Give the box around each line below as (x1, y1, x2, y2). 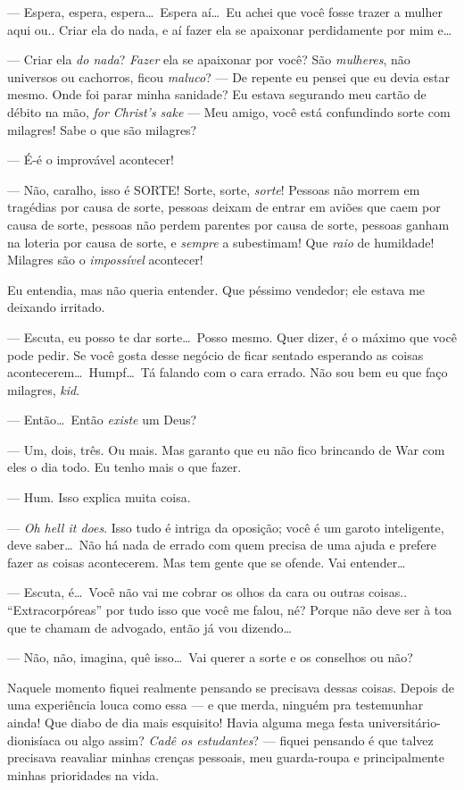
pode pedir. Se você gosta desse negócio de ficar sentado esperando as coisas (7, 345, 424, 364)
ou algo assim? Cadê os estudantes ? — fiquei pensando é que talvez (64, 730, 434, 749)
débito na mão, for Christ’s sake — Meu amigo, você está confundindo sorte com (7, 102, 451, 121)
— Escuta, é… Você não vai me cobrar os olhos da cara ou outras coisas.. (7, 583, 408, 601)
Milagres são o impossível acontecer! (7, 250, 203, 269)
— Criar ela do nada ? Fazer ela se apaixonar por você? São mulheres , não (7, 50, 410, 69)
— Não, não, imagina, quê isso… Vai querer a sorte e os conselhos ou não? (7, 648, 413, 667)
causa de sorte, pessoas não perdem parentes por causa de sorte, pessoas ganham (7, 214, 450, 233)
